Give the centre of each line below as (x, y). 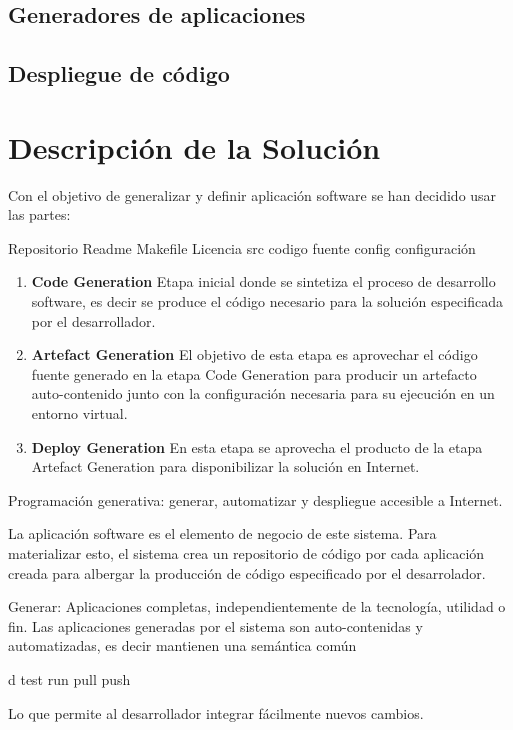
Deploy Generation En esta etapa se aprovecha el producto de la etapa (257, 446)
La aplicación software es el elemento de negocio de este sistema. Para (222, 533)
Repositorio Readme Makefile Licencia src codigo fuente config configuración (242, 247)
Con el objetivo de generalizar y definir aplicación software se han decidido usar (252, 194)
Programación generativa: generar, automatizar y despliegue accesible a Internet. (255, 499)
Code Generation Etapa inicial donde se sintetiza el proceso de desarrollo (263, 281)
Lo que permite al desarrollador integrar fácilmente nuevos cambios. (216, 712)
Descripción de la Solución (194, 146)
